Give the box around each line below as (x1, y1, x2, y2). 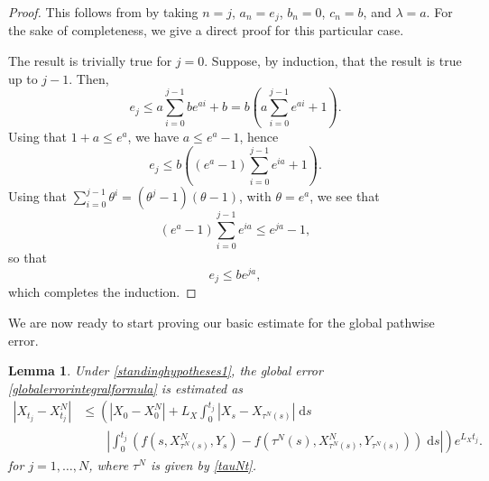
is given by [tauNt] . (150, 456, 256, 475)
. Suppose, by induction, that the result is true (204, 51, 462, 70)
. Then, (69, 69, 109, 88)
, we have (127, 126, 180, 145)
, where (88, 456, 129, 475)
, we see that (309, 187, 380, 206)
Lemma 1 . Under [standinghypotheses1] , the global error (8, 361, 323, 380)
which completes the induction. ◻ (8, 282, 197, 301)
